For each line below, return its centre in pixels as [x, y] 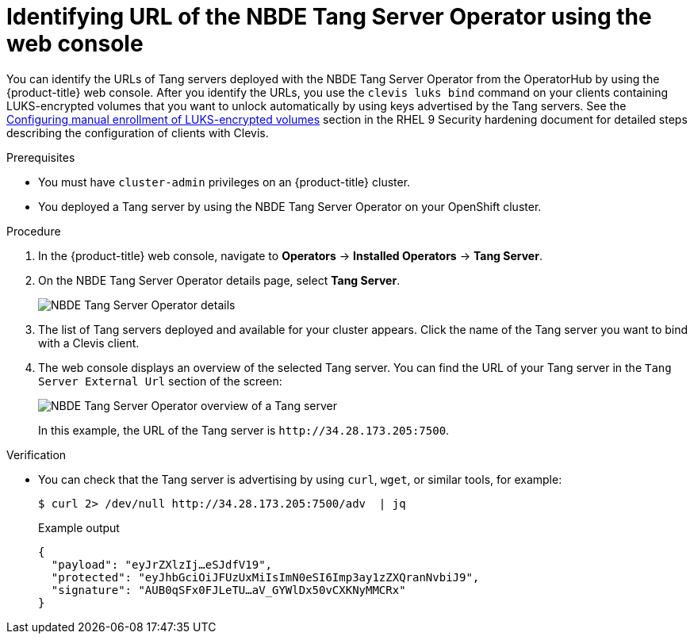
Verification [36, 454]
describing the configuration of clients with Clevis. [138, 132]
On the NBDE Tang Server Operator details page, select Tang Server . [219, 280]
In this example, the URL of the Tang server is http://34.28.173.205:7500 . [244, 430]
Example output [79, 527]
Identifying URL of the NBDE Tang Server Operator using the [329, 17]
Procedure [34, 231]
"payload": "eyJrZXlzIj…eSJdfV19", [162, 564]
